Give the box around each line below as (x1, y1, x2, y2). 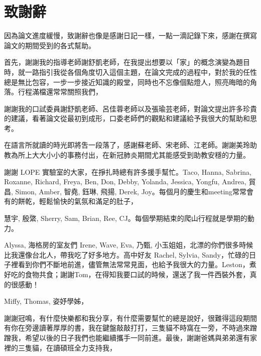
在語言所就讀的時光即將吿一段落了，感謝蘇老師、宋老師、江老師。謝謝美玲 (4, 140, 250, 150)
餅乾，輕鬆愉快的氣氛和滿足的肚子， (18, 196, 138, 206)
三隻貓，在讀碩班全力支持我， (18, 342, 116, 352)
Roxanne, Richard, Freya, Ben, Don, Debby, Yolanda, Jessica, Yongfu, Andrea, (4, 176, 246, 187)
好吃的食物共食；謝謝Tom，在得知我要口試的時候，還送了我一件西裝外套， (4, 269, 250, 279)
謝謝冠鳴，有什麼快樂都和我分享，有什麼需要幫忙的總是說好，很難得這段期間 (4, 312, 257, 323)
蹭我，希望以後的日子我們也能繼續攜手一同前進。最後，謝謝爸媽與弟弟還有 (4, 332, 250, 342)
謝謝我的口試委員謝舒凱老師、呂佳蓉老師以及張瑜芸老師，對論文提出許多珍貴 (4, 103, 257, 113)
